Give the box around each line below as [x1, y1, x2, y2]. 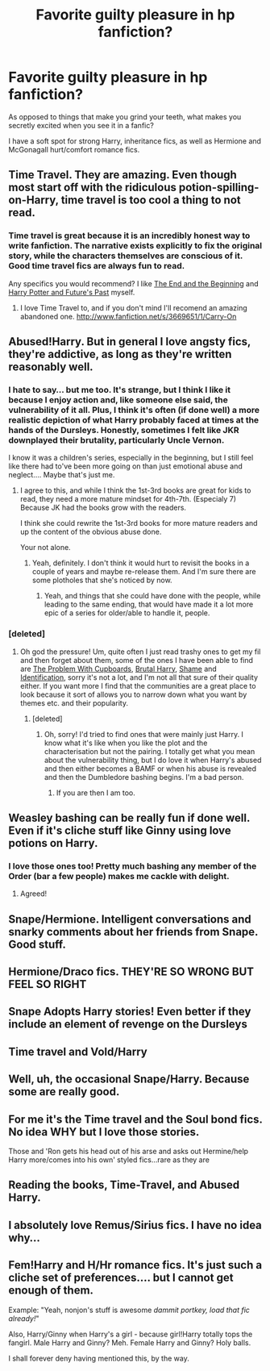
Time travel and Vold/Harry [8, 1044, 147, 1058]
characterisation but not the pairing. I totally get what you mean [44, 746, 255, 756]
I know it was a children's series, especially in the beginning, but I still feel [8, 453, 254, 463]
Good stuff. [8, 937, 66, 951]
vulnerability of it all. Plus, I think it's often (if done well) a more [8, 404, 260, 415]
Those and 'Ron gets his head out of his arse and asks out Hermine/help [8, 1147, 248, 1156]
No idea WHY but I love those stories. [8, 1125, 200, 1139]
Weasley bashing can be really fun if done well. [8, 811, 251, 824]
